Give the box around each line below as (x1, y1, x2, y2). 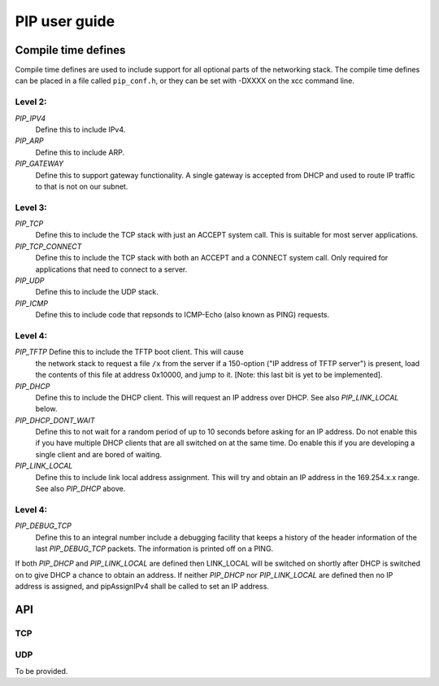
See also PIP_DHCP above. (35, 484, 126, 494)
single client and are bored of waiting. (35, 449, 163, 459)
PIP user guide (15, 12, 115, 30)
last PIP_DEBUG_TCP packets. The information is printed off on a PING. (35, 544, 274, 553)
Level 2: (15, 96, 48, 107)
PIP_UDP (15, 276, 45, 286)
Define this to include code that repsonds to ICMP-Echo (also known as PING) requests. (35, 310, 330, 320)
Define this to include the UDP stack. (35, 287, 159, 297)
